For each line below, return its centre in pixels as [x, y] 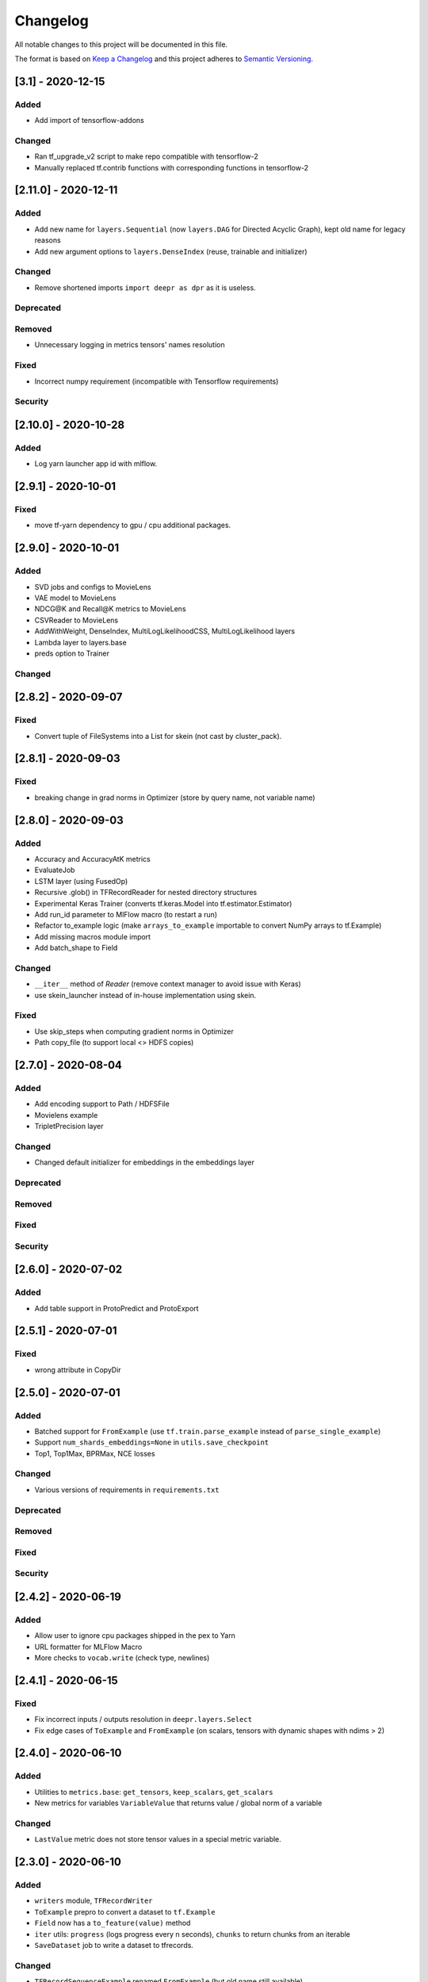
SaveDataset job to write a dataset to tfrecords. [114, 1945]
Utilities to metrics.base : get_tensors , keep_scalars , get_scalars [154, 1792]
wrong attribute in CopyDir [78, 1370]
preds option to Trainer [72, 653]
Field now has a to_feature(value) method [113, 1923]
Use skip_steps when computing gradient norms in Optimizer [134, 1031]
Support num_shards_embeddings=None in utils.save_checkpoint [152, 1442]
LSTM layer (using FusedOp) [81, 881]
